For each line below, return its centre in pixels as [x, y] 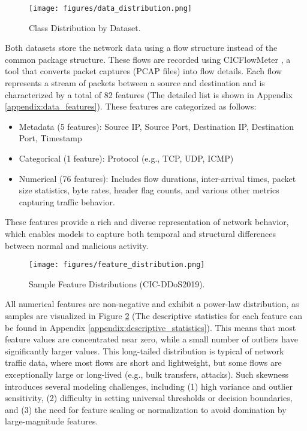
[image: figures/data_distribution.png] [111, 8]
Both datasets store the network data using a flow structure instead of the [141, 48]
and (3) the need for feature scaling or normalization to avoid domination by [146, 409]
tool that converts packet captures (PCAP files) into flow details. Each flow [144, 71]
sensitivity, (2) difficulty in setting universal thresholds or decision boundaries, [149, 398]
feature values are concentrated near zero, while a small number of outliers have [151, 339]
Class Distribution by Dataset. [85, 27]
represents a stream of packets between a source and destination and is [135, 83]
